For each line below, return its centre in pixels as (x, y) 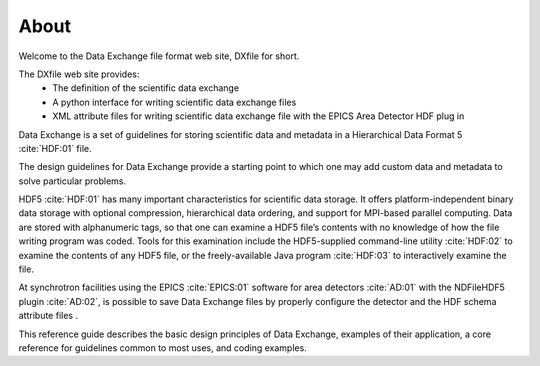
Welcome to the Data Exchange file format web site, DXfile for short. (159, 56)
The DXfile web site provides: (79, 74)
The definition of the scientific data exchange (146, 88)
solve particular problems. (72, 181)
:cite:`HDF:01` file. (55, 148)
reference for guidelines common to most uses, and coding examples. (162, 347)
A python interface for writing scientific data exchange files (174, 102)
